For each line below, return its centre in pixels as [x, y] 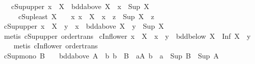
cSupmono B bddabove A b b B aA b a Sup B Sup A [111, 55]
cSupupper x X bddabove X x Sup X [80, 6]
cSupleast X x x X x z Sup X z [86, 16]
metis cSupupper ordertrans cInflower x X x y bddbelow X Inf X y [127, 36]
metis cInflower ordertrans [56, 46]
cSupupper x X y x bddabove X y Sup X [84, 26]
